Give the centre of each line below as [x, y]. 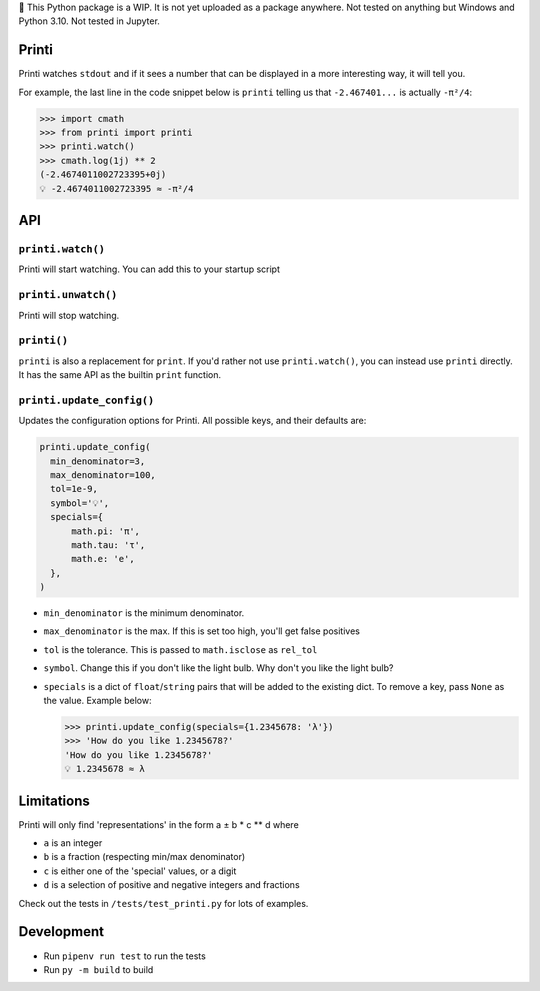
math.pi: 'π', [105, 531]
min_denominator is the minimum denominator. [144, 613]
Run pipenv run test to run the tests [125, 956]
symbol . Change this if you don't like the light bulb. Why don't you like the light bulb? [218, 668]
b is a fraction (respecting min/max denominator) [144, 857]
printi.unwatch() [68, 295]
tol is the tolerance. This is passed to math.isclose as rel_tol [180, 649]
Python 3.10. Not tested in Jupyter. [89, 21]
